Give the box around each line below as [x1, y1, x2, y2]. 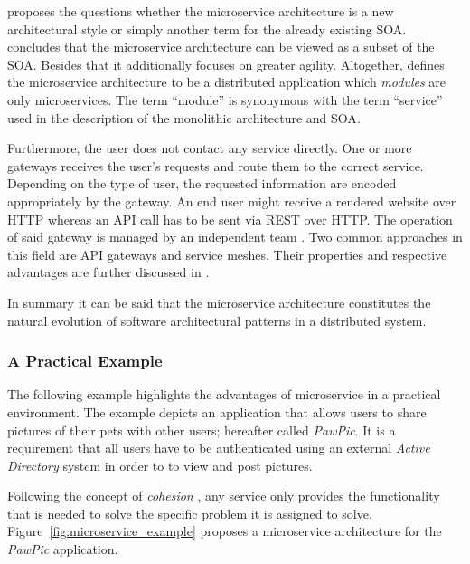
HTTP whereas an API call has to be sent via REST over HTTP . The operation [7, 209, 453, 228]
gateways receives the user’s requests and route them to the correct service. [7, 156, 424, 175]
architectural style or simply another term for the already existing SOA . [7, 19, 407, 38]
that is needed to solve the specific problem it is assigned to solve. [7, 503, 372, 522]
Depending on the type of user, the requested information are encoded [7, 174, 397, 193]
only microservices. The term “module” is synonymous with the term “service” [7, 90, 443, 109]
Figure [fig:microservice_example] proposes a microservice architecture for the [7, 521, 442, 540]
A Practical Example [7, 349, 163, 372]
